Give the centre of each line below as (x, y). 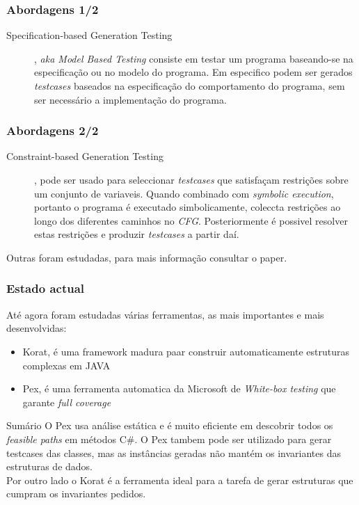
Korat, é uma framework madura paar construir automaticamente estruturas (186, 351)
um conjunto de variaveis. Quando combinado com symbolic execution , (184, 193)
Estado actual (46, 288)
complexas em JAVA (66, 365)
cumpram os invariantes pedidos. (76, 494)
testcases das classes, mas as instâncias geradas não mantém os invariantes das (174, 452)
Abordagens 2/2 (53, 130)
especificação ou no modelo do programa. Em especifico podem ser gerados (193, 72)
